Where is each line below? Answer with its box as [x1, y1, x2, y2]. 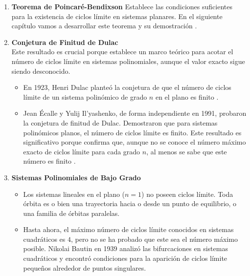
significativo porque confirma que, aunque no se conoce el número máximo [23, 137, 246, 147]
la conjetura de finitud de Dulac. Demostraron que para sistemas [23, 117, 218, 127]
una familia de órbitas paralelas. [23, 208, 120, 218]
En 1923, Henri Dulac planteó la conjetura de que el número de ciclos [23, 82, 231, 92]
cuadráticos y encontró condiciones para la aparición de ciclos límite [23, 253, 227, 263]
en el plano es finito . [155, 91, 219, 102]
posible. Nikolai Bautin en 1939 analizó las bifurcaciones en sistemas [23, 243, 228, 254]
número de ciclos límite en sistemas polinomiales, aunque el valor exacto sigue [11, 56, 245, 66]
